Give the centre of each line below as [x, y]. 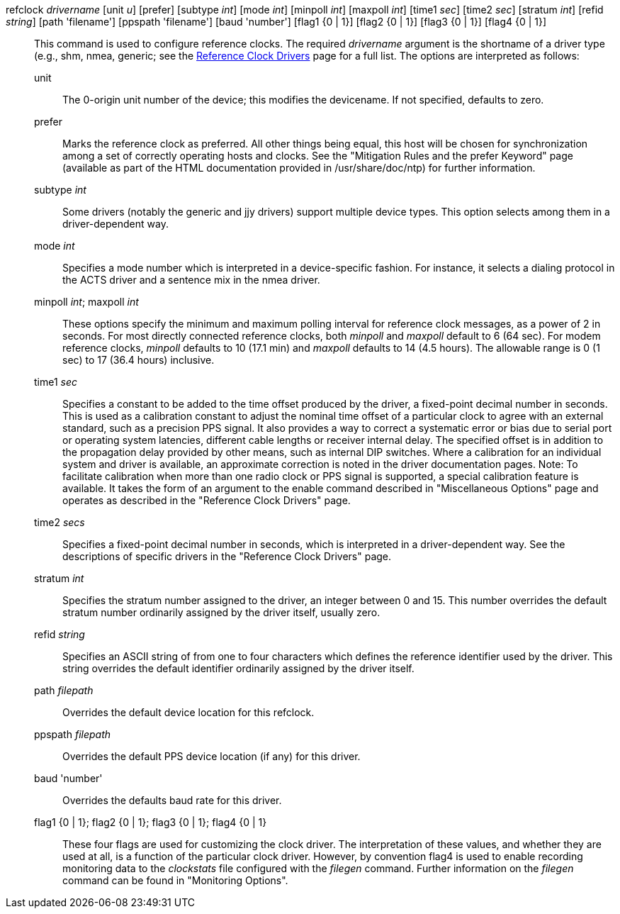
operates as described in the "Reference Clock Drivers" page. [207, 500]
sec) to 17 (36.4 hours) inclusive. [139, 360]
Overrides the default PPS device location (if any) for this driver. [212, 756]
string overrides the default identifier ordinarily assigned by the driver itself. [238, 668]
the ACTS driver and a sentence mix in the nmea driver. [191, 280]
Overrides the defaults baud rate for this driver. [172, 800]
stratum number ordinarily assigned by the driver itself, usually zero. [221, 612]
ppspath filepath [73, 734]
